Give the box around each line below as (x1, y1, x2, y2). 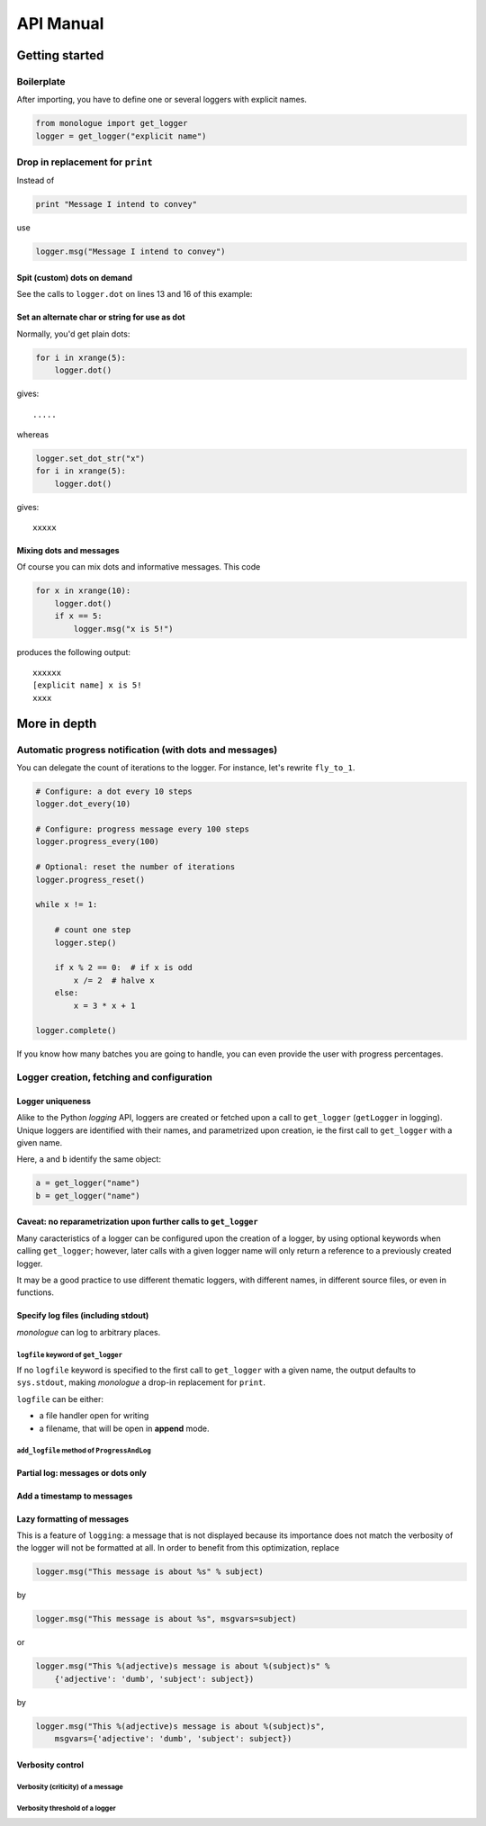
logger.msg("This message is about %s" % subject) (35, 1567, 265, 1577)
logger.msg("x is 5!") (73, 624, 175, 634)
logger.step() (54, 937, 117, 948)
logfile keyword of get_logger (16, 1350, 123, 1359)
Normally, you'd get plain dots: (16, 328, 130, 339)
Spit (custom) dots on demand (16, 272, 132, 283)
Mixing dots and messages (16, 545, 121, 556)
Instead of (16, 175, 55, 186)
